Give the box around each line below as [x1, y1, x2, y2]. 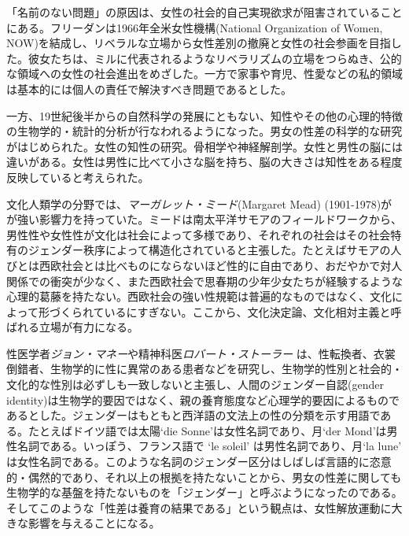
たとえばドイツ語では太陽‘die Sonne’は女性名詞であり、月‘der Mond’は [28, 422, 387, 438]
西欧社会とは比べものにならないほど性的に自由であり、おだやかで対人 [39, 257, 403, 273]
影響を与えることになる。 [28, 515, 160, 531]
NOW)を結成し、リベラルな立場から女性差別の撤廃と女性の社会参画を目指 [6, 35, 391, 51]
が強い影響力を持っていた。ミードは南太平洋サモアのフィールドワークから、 [6, 211, 403, 227]
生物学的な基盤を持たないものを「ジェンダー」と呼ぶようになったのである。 [6, 484, 403, 501]
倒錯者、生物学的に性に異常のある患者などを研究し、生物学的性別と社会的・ [6, 360, 403, 377]
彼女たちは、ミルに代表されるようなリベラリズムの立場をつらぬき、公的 [28, 50, 402, 66]
